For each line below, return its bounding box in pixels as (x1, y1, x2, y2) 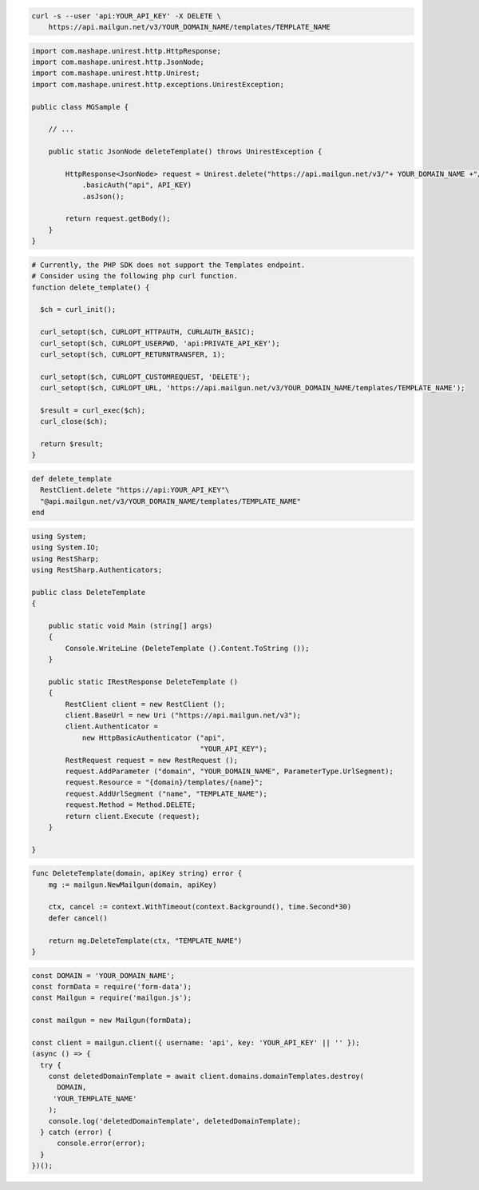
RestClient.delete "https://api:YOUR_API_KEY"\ (40, 485, 230, 495)
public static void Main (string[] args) (48, 621, 213, 630)
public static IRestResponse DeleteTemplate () (48, 677, 239, 686)
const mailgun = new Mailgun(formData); (31, 1016, 192, 1025)
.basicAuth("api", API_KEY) (81, 181, 192, 190)
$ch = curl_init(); (40, 305, 117, 314)
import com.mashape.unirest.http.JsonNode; (31, 57, 205, 66)
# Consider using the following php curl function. (31, 272, 239, 281)
